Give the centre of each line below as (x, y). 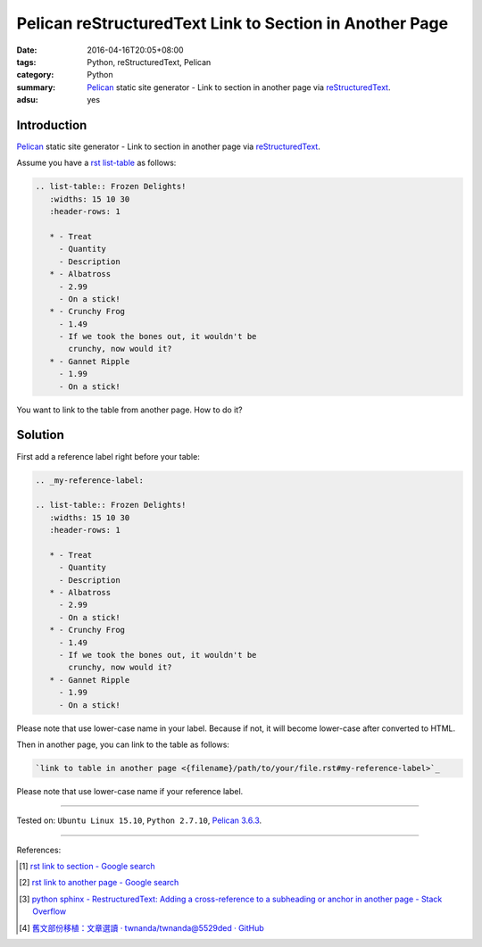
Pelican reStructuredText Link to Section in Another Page (233, 23)
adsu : (28, 100)
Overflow (50, 911)
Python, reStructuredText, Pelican (149, 62)
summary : (36, 87)
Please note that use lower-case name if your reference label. (130, 791)
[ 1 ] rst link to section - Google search (87, 867)
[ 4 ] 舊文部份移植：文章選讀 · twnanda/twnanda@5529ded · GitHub (142, 927)
